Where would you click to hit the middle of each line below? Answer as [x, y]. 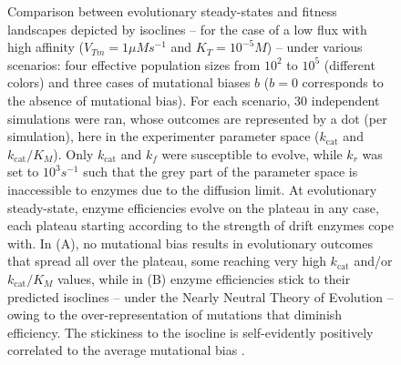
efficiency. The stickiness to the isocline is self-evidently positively [190, 332]
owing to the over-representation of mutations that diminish [175, 314]
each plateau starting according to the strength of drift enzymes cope [200, 225]
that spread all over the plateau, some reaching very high [167, 261]
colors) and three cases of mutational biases [129, 82]
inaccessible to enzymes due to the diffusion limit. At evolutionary [192, 189]
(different [350, 64]
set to [23, 172]
